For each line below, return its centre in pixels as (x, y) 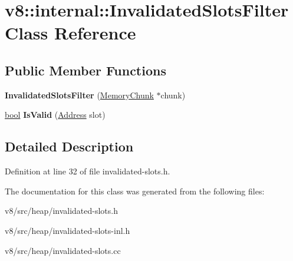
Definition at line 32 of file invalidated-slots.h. (88, 171)
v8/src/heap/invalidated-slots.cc (63, 250)
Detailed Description (69, 146)
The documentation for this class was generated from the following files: (135, 191)
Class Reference (70, 33)
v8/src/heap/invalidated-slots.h (62, 211)
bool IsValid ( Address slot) (55, 115)
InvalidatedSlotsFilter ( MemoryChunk (79, 95)
